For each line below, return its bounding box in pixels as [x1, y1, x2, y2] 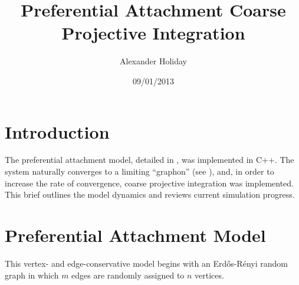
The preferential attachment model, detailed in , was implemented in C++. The [5, 153, 294, 166]
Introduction [5, 119, 110, 143]
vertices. [195, 268, 224, 281]
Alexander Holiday [119, 55, 187, 67]
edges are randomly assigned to [71, 268, 185, 281]
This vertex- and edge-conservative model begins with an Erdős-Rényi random [5, 257, 288, 269]
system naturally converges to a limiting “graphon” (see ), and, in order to [5, 165, 274, 178]
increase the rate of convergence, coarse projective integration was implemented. [5, 176, 294, 189]
